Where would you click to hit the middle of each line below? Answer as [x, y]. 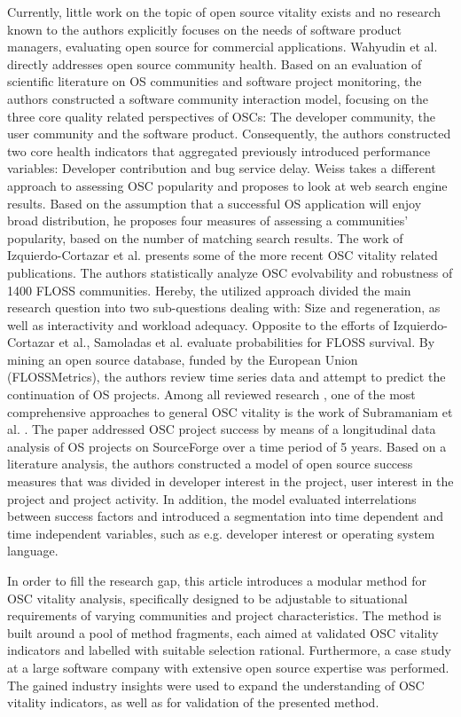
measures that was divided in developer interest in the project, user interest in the [230, 481]
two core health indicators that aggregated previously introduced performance [219, 150]
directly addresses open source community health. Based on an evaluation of [215, 63]
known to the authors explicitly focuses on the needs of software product [205, 29]
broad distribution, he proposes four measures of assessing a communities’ [208, 221]
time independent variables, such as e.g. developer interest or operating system [221, 533]
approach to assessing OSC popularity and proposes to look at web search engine [227, 185]
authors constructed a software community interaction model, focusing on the [218, 98]
